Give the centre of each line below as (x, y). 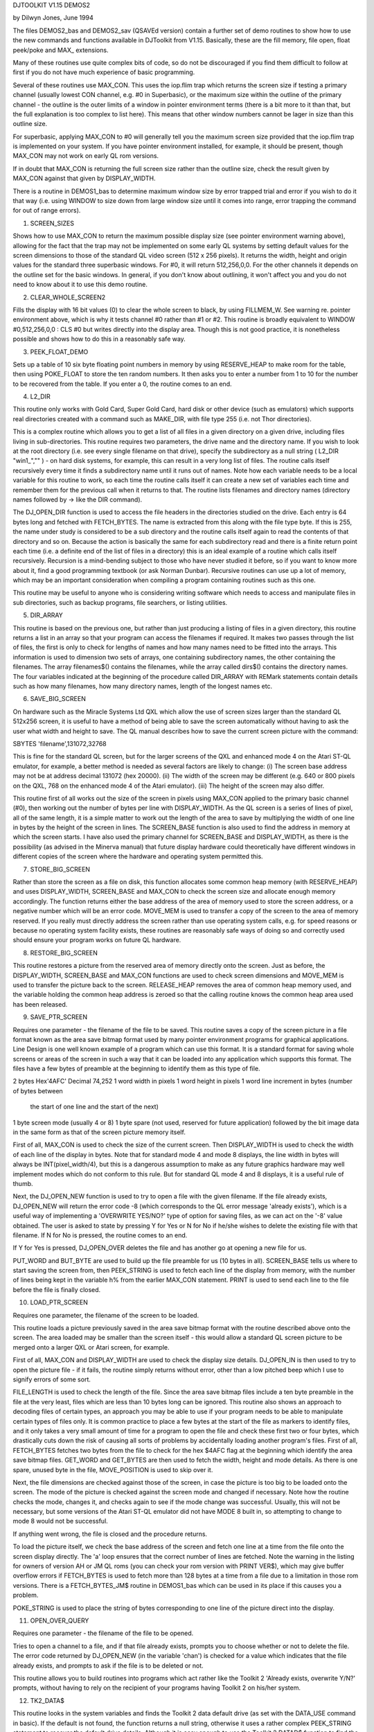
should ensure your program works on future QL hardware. (97, 940)
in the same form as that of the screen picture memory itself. (99, 1132)
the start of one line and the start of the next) (94, 1107)
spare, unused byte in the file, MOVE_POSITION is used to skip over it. (113, 1469)
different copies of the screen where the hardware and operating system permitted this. (138, 856)
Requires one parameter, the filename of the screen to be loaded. (106, 1315)
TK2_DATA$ (47, 1700)
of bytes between (38, 1090)
